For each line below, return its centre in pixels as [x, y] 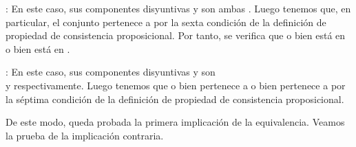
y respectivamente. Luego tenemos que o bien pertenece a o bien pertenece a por [176, 85]
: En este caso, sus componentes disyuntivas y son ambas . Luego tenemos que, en [178, 8]
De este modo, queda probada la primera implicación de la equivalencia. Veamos [175, 122]
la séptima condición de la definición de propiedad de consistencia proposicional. [175, 99]
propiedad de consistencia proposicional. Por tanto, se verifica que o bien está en [176, 35]
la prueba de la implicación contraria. [85, 135]
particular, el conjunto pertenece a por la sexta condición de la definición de [166, 22]
